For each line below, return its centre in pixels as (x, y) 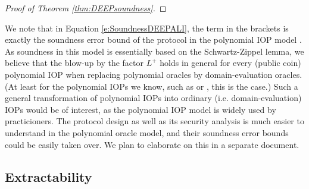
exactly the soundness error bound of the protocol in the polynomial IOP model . (153, 40)
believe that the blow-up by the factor (74, 63)
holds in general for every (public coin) (230, 63)
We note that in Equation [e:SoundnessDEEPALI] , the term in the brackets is (147, 28)
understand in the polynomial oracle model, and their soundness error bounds (147, 132)
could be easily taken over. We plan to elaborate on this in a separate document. (152, 144)
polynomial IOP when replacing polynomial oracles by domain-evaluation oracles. (154, 74)
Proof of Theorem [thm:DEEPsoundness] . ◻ (86, 8)
